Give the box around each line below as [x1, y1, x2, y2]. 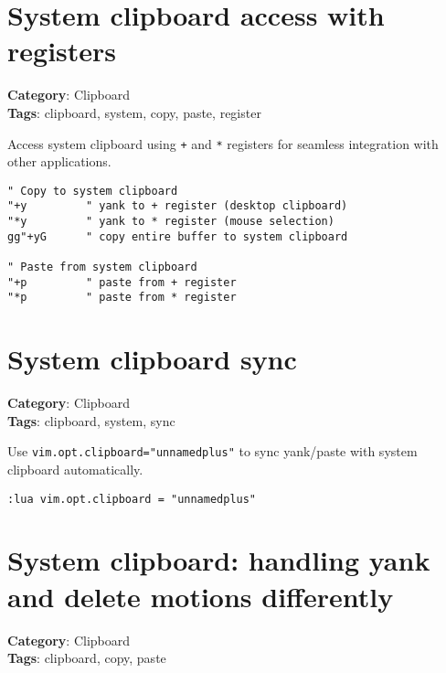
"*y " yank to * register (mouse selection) [7, 215, 334, 229]
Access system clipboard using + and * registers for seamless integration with [7, 134, 439, 153]
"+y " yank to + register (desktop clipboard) [7, 199, 348, 213]
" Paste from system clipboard [7, 261, 197, 274]
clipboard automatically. [7, 459, 143, 478]
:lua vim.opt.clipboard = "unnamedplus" [7, 492, 257, 506]
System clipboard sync [7, 340, 297, 378]
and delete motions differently [7, 577, 394, 614]
